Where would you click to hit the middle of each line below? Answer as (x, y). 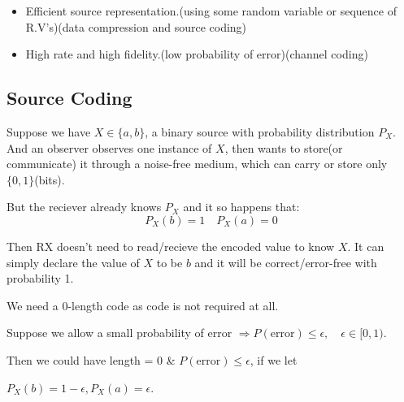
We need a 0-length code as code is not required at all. (143, 305)
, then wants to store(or (284, 147)
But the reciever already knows (84, 207)
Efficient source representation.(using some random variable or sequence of (211, 11)
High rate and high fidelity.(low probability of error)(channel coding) (197, 54)
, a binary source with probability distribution (260, 131)
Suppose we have (49, 131)
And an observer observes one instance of (109, 147)
